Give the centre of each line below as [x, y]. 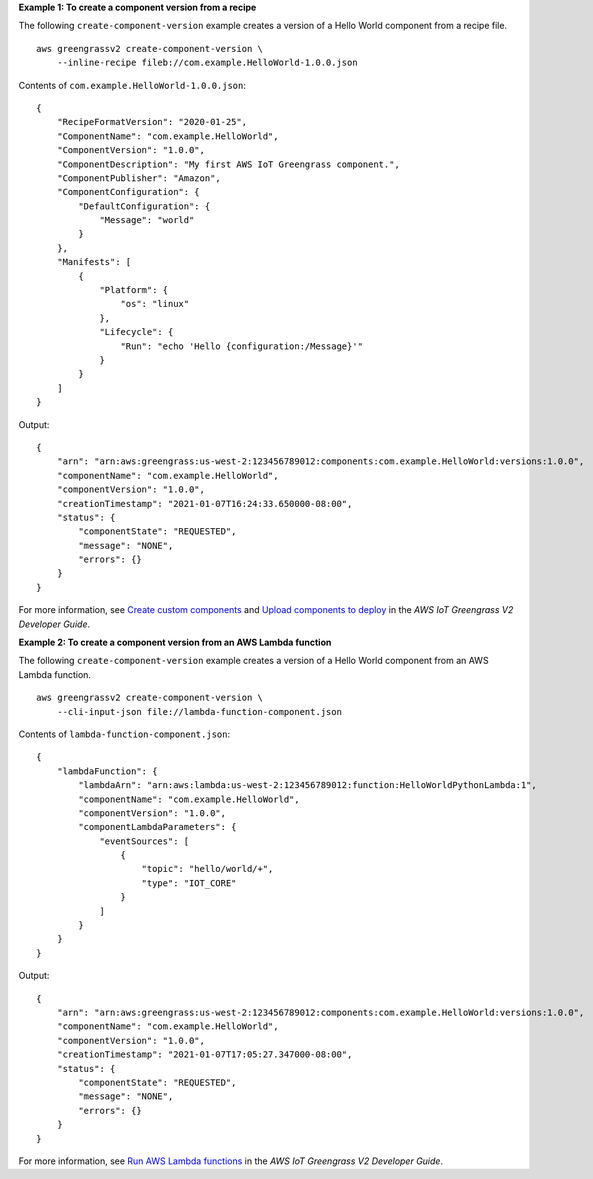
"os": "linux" [155, 304]
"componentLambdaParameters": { [157, 827]
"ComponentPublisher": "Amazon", [139, 178]
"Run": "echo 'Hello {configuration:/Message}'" [242, 346]
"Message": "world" [147, 220]
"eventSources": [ [144, 841]
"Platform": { [134, 290]
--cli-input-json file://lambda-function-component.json [199, 711]
